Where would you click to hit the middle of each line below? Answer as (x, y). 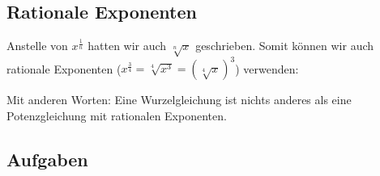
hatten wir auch (127, 46)
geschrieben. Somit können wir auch (285, 46)
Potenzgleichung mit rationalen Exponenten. (117, 116)
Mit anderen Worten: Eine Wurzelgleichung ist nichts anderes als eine (179, 100)
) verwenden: (267, 68)
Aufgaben (47, 159)
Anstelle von (37, 46)
